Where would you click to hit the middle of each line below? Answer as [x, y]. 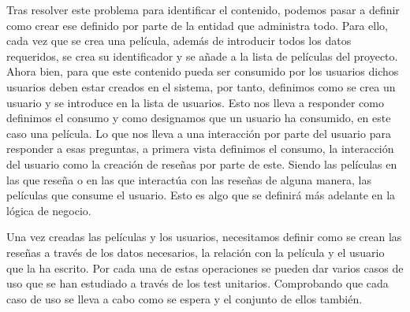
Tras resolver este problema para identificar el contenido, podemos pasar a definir [203, 9]
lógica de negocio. [49, 210]
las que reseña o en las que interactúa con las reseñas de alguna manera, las [189, 179]
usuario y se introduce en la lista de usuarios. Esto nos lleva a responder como [195, 102]
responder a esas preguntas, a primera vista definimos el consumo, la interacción [200, 149]
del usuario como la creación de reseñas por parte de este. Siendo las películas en [202, 163]
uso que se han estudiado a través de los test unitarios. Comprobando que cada [198, 283]
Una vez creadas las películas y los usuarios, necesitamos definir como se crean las [204, 237]
